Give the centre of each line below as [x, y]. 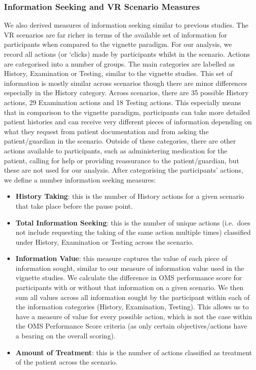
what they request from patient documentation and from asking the [106, 131]
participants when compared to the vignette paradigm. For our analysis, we [118, 44]
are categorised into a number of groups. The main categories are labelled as [119, 63]
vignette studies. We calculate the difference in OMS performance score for [129, 277]
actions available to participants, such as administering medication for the [116, 150]
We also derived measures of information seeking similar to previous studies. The [126, 25]
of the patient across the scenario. [67, 362]
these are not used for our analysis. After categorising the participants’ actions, [124, 170]
